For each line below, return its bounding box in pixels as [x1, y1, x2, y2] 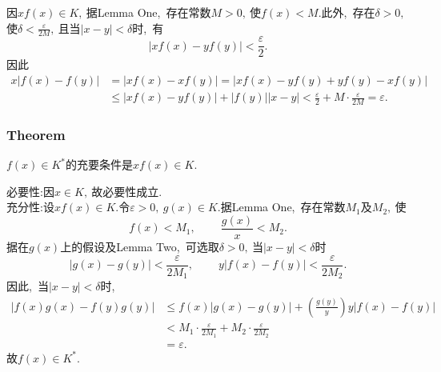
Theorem [6, 124, 66, 144]
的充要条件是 [66, 156, 134, 173]
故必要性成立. [91, 182, 162, 199]
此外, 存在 [321, 4, 375, 20]
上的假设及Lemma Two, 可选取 [60, 238, 219, 255]
